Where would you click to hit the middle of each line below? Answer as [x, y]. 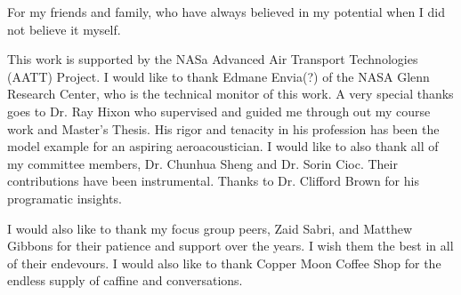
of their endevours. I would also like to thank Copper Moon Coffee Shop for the [224, 263]
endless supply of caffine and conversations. [125, 280]
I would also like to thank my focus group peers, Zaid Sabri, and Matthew [210, 228]
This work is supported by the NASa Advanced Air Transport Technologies [213, 59]
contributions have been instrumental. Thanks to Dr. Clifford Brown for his [213, 181]
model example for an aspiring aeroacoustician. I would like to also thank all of [223, 146]
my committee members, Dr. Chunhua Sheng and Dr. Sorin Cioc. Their [202, 163]
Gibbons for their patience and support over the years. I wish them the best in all [230, 246]
